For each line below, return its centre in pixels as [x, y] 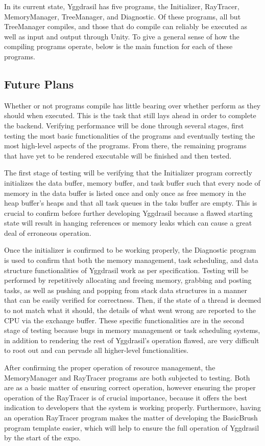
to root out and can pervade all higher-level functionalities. [97, 350]
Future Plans [39, 84]
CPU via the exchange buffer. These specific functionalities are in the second [124, 320]
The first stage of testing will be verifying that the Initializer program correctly [128, 173]
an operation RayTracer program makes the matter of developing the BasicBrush [131, 417]
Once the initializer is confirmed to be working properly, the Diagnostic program [130, 250]
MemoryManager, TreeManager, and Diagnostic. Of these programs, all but [123, 16]
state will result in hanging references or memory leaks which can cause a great [128, 223]
